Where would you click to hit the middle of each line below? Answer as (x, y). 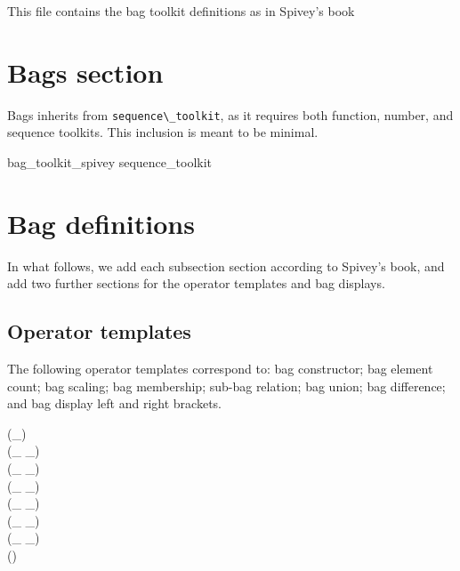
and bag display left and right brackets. (114, 403)
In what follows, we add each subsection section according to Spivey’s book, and (226, 265)
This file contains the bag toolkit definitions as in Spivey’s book (181, 11)
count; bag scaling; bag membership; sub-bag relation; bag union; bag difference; (226, 386)
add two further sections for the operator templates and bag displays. (196, 283)
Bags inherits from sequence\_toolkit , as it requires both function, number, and (230, 114)
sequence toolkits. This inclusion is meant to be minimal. (163, 132)
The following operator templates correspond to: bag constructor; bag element (220, 369)
